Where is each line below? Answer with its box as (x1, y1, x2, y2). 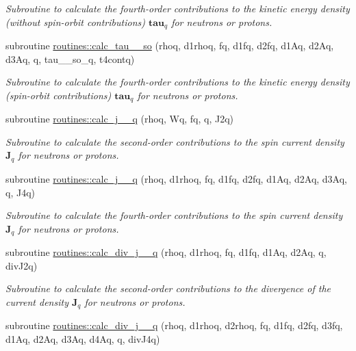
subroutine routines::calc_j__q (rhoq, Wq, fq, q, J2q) (5, 112, 234, 126)
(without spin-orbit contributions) (5, 14, 145, 29)
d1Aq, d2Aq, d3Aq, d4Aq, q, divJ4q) (5, 331, 160, 346)
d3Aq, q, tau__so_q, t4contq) (5, 51, 135, 66)
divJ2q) (5, 258, 38, 272)
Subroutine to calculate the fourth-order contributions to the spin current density (5, 208, 343, 222)
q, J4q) (5, 185, 35, 199)
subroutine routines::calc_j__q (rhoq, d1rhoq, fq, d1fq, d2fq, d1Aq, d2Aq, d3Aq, (5, 171, 348, 185)
